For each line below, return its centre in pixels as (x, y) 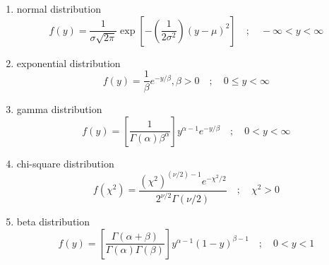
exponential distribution (68, 63)
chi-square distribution (65, 163)
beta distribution (53, 222)
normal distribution (59, 8)
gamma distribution (59, 109)
